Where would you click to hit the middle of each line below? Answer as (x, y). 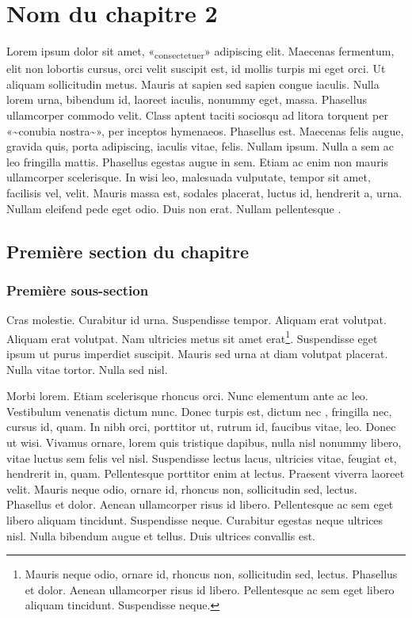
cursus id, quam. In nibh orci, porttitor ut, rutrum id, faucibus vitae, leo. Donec (201, 427)
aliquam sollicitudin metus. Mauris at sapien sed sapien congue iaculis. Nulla (193, 84)
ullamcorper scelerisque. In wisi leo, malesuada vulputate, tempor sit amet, (189, 177)
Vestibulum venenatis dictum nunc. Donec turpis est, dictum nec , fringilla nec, (199, 411)
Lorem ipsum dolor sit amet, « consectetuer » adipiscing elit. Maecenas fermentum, (200, 52)
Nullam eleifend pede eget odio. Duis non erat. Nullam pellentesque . (174, 208)
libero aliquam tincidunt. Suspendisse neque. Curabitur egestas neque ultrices (195, 519)
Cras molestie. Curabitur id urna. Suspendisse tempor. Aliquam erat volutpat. (196, 320)
